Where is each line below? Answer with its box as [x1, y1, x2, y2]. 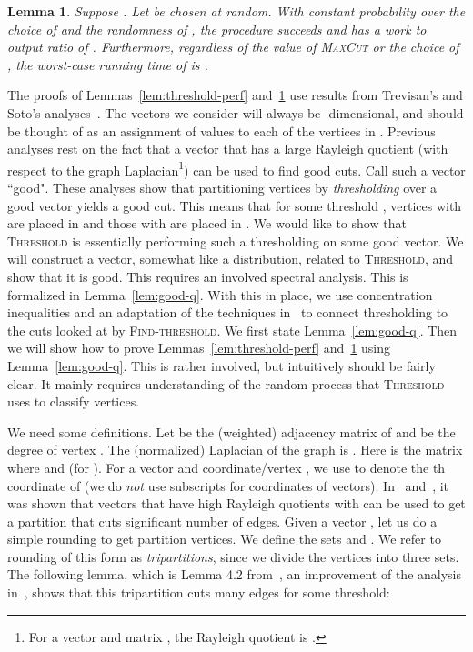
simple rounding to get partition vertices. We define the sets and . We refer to [7, 529, 441, 548]
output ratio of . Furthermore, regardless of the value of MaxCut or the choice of [7, 37, 459, 56]
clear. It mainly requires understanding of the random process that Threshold [7, 374, 445, 393]
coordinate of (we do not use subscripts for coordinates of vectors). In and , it [7, 476, 449, 495]
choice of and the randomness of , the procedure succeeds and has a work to [7, 19, 427, 38]
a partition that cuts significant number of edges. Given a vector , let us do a [7, 511, 438, 530]
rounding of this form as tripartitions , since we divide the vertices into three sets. [7, 547, 459, 566]
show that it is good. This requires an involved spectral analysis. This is [7, 266, 408, 286]
